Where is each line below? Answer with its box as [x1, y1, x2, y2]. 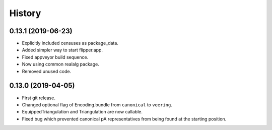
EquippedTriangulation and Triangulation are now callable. [22, 109, 143, 115]
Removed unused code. [22, 68, 72, 74]
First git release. [22, 95, 55, 101]
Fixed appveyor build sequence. [22, 54, 89, 60]
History [9, 8, 41, 19]
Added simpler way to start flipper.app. [22, 47, 103, 53]
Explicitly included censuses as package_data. [22, 40, 118, 46]
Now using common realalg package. [22, 61, 99, 68]
